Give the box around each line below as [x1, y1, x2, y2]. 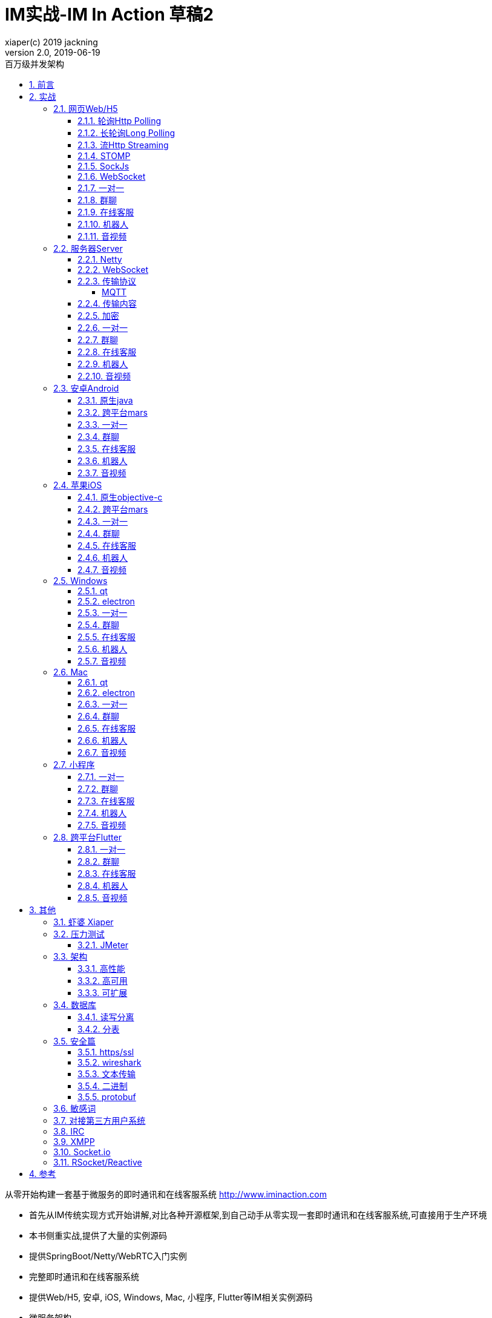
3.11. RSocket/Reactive [53, 1156, 142, 1167]
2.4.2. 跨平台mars [77, 503, 148, 514]
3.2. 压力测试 [53, 928, 105, 939]
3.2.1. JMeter [77, 939, 129, 950]
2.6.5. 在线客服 [77, 723, 136, 733]
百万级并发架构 [5, 58, 64, 69]
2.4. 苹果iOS [53, 479, 102, 490]
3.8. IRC [53, 1126, 85, 1136]
